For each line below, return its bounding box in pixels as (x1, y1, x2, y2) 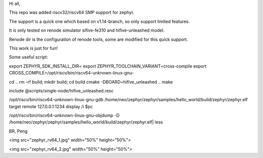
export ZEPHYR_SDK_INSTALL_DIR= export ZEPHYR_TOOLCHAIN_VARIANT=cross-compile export (9, 63, 207, 69)
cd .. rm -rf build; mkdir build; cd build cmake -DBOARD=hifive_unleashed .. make (9, 79, 173, 85)
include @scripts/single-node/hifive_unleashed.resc (9, 88, 114, 93)
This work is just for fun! (9, 45, 58, 51)
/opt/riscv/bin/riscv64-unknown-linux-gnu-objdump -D (9, 112, 120, 119)
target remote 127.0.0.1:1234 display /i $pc (9, 104, 94, 109)
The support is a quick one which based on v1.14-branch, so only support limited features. (9, 18, 190, 24)
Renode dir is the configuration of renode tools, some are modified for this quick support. (9, 36, 188, 42)
